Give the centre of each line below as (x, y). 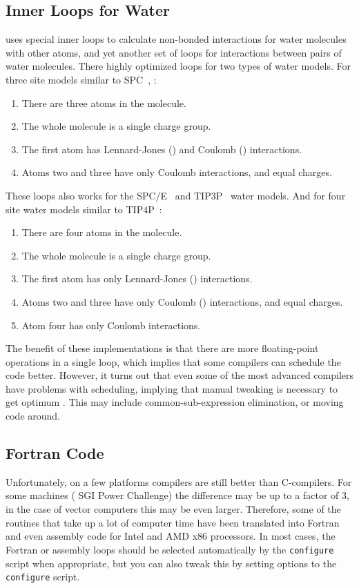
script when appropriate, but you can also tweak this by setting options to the (171, 563)
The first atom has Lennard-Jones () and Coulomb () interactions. (162, 149)
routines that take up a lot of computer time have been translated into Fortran (173, 522)
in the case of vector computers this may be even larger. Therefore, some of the (173, 509)
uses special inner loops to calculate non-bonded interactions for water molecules (176, 39)
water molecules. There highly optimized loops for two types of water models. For (178, 66)
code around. (33, 416)
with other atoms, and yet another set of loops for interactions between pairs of (174, 52)
